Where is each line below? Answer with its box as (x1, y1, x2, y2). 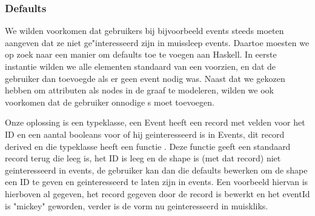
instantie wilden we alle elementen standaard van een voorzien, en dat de (5, 60, 276, 72)
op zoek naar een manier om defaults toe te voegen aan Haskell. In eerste (5, 48, 277, 61)
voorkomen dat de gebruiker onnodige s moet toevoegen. (5, 95, 214, 108)
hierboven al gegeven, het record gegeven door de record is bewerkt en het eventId (5, 187, 310, 200)
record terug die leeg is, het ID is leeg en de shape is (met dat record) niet (5, 152, 281, 164)
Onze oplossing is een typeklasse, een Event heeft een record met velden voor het (5, 116, 305, 129)
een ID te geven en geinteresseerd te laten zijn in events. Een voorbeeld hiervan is (5, 175, 308, 188)
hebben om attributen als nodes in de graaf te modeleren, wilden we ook (5, 84, 274, 96)
